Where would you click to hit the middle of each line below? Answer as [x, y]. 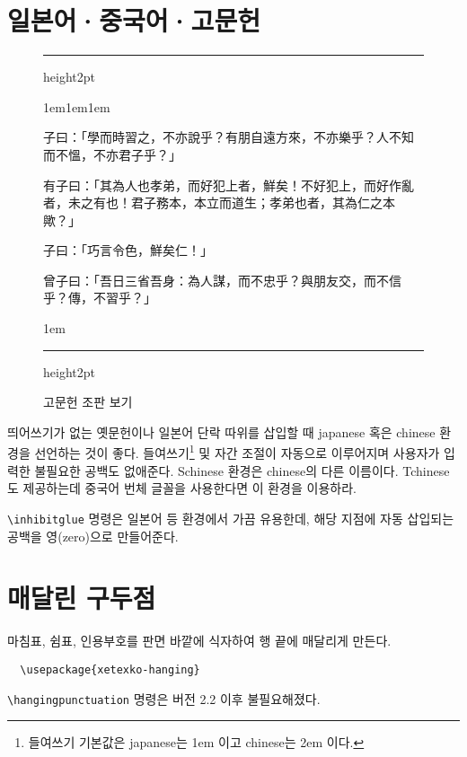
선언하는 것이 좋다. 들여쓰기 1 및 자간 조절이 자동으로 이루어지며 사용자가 [237, 452]
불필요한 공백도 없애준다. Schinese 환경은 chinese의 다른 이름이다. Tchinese [242, 470]
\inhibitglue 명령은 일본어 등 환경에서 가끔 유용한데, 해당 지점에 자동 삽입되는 [231, 518]
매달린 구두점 [82, 598]
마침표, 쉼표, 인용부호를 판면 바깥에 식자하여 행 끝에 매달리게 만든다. [199, 641]
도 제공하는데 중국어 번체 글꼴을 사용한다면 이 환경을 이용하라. [182, 488]
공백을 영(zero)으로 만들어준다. [93, 536]
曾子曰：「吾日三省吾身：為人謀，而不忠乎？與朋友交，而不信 [222, 280]
